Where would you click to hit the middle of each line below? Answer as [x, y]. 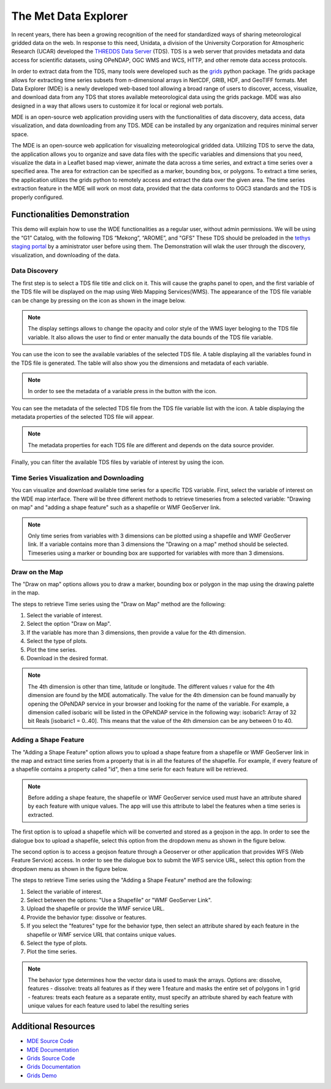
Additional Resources [53, 1027]
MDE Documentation [53, 1050]
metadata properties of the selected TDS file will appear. [83, 417]
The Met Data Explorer [70, 16]
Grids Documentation [54, 1067]
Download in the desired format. [67, 658]
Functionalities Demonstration [70, 215]
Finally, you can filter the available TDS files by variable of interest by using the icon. [118, 462]
